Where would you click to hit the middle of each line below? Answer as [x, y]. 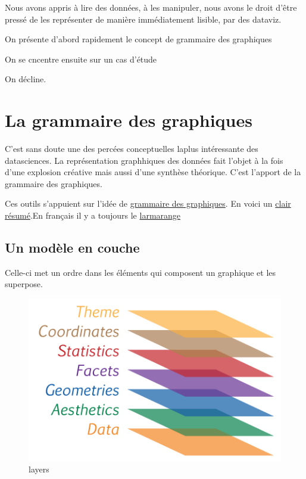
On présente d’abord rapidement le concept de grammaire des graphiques [138, 39]
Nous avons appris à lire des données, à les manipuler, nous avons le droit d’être [151, 7]
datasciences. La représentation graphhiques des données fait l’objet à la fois [144, 160]
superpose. [24, 284]
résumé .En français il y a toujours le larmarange [93, 215]
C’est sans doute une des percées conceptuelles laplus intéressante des [132, 149]
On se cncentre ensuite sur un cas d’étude [81, 59]
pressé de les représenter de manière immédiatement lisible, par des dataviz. [143, 19]
